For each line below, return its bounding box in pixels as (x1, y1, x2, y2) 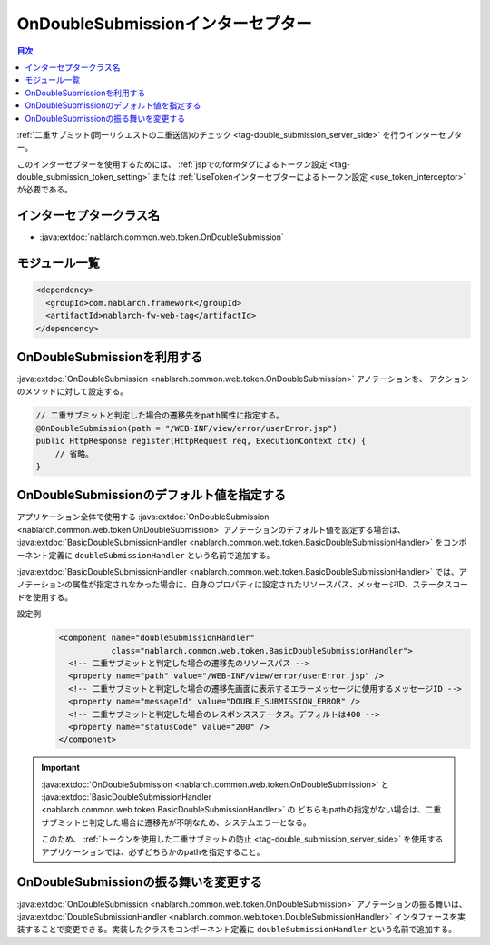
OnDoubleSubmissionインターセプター (16, 14, 312, 34)
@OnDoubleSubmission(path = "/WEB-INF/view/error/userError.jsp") (35, 423, 338, 433)
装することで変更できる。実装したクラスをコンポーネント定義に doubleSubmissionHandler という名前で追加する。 (16, 924, 457, 935)
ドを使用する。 (16, 591, 73, 603)
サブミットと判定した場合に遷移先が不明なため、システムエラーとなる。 (41, 817, 312, 828)
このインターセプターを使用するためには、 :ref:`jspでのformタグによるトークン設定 (16, 159, 328, 170)
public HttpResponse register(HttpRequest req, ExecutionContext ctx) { (35, 436, 367, 447)
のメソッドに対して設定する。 (16, 386, 129, 397)
